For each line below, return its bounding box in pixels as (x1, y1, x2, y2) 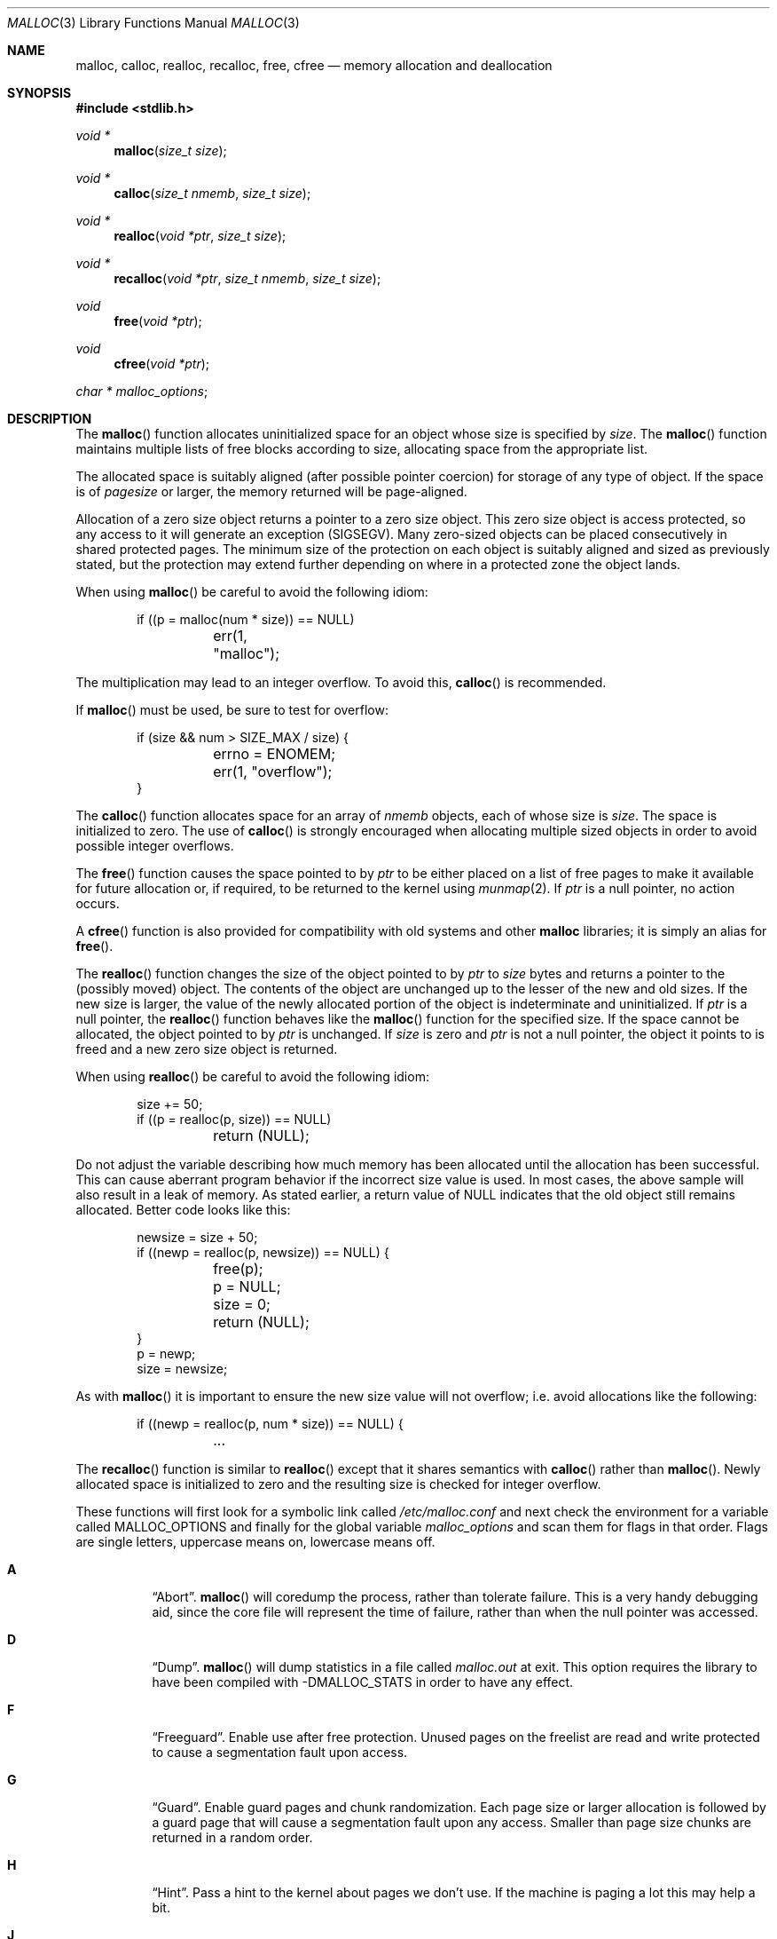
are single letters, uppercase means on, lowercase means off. (75, 1534, 436, 1549)
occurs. (75, 896, 120, 911)
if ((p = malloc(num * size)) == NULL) (137, 612, 355, 627)
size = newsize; (137, 1361, 228, 1376)
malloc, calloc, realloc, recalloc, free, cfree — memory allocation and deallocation (75, 58, 553, 73)
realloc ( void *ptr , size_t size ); (114, 228, 286, 243)
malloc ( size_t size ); (114, 143, 227, 158)
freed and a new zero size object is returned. (75, 1041, 338, 1057)
